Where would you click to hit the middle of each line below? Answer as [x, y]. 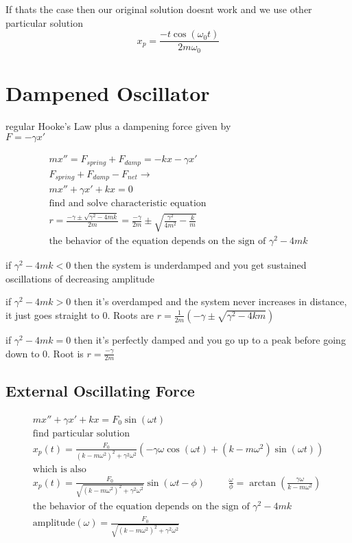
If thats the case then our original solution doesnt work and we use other [159, 9]
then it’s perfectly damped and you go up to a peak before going [210, 339]
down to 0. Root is [45, 353]
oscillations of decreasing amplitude [80, 278]
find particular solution [81, 433]
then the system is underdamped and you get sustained [190, 265]
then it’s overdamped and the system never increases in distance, [210, 301]
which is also [59, 469]
